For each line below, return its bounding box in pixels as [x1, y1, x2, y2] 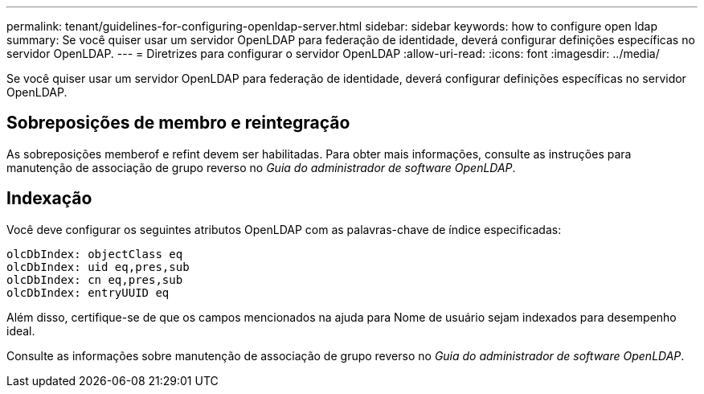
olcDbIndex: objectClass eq [6, 247, 183, 261]
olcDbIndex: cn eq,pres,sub [6, 273, 183, 286]
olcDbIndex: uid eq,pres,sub [6, 260, 190, 273]
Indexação [6, 188, 92, 209]
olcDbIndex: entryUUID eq [6, 285, 170, 299]
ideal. [6, 323, 35, 338]
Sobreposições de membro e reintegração [6, 113, 350, 133]
